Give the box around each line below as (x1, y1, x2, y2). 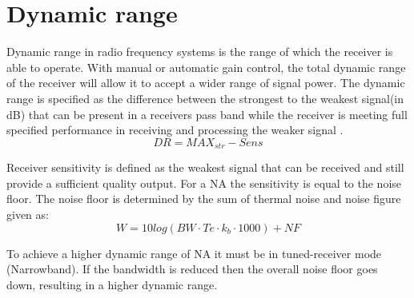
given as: (6, 205, 49, 222)
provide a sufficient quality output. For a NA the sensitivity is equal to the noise (6, 174, 402, 191)
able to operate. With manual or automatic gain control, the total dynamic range (6, 58, 406, 75)
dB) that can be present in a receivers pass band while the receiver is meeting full (6, 105, 408, 122)
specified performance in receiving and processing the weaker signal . (6, 121, 344, 138)
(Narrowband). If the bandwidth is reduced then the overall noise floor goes (6, 260, 378, 277)
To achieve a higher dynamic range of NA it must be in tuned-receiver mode (6, 244, 382, 261)
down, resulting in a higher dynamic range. (6, 276, 218, 292)
